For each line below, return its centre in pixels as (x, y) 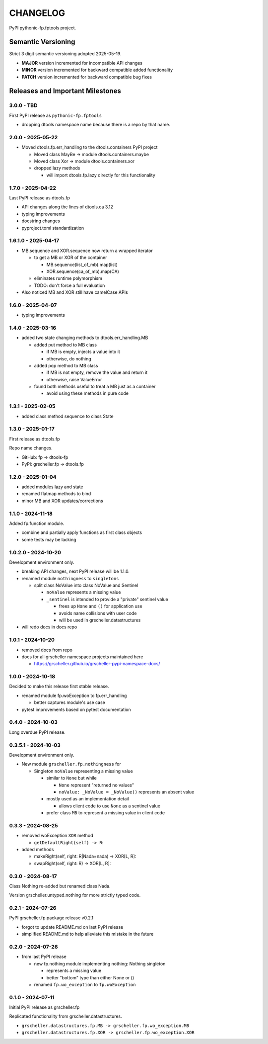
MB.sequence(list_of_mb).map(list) (82, 264)
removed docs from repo (47, 650)
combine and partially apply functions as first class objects (82, 532)
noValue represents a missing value (84, 592)
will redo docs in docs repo (49, 627)
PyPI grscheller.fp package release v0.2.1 (51, 918)
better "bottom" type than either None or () (90, 977)
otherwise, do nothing (69, 358)
